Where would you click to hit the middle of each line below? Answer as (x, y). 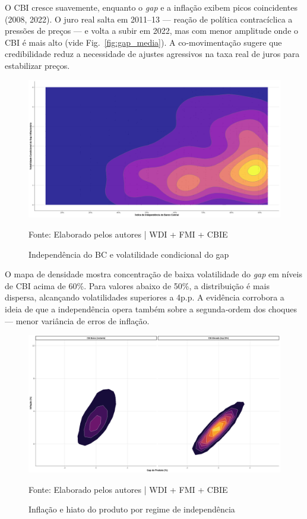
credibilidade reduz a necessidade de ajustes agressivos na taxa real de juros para (152, 54)
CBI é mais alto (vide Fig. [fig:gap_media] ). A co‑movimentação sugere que (143, 42)
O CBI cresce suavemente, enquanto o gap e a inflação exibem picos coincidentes (151, 7)
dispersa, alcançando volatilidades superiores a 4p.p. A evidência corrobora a (145, 297)
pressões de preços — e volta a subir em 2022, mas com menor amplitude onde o (152, 31)
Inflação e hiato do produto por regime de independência (132, 509)
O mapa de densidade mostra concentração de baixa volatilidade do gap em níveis (153, 274)
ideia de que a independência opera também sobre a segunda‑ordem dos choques (151, 309)
